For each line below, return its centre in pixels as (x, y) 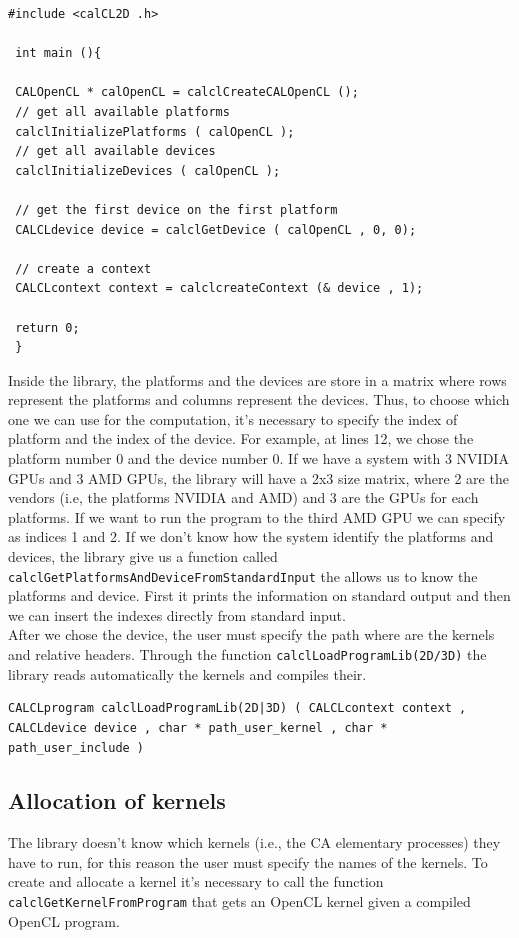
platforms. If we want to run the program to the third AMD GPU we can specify (257, 516)
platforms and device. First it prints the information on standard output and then (259, 595)
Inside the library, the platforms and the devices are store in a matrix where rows (257, 379)
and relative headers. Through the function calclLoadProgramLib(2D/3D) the (247, 654)
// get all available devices (115, 151)
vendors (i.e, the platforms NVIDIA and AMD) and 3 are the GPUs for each (243, 497)
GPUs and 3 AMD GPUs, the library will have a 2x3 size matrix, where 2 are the (258, 477)
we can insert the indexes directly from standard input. (177, 614)
